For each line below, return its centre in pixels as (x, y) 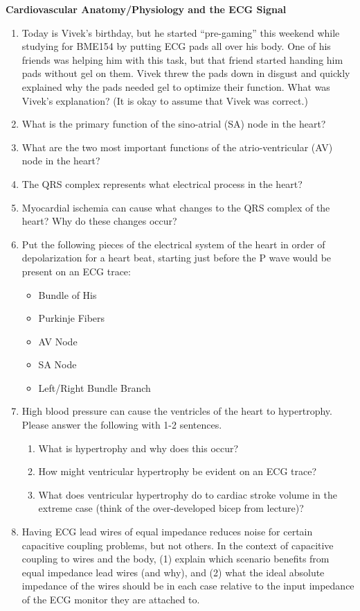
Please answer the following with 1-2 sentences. (122, 425)
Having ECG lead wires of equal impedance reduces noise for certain (167, 532)
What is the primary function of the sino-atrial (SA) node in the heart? (174, 124)
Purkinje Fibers (72, 318)
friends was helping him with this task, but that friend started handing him (182, 59)
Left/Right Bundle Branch (94, 387)
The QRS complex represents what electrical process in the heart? (162, 183)
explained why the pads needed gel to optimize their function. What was (176, 86)
